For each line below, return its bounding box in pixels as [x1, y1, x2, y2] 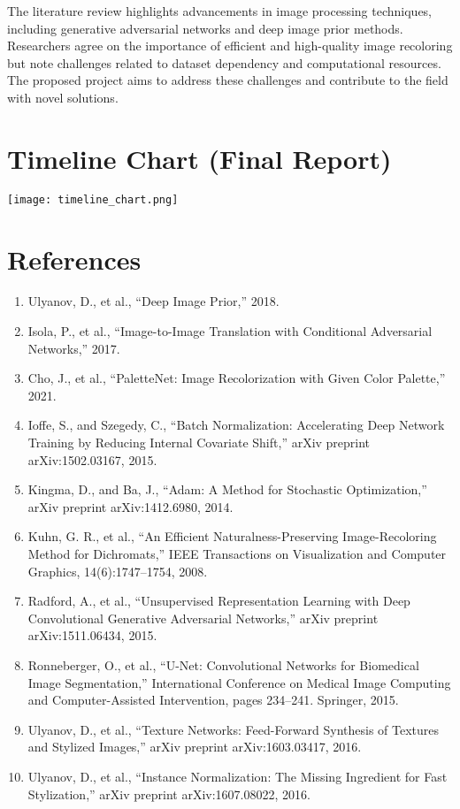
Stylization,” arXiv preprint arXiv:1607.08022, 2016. [27, 784, 310, 803]
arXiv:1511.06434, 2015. [27, 626, 157, 645]
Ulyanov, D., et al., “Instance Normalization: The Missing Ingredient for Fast [27, 767, 448, 785]
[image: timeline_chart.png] [7, 193, 179, 206]
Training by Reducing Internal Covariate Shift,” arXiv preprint [27, 433, 371, 452]
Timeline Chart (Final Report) [7, 140, 392, 176]
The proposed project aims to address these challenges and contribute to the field [7, 71, 448, 89]
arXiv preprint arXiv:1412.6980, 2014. [27, 497, 234, 515]
